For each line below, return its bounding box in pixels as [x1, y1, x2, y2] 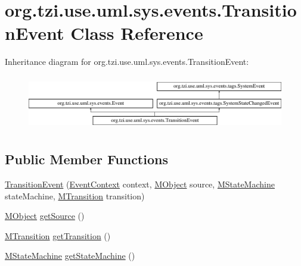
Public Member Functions [5, 150, 168, 168]
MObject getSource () [5, 209, 85, 222]
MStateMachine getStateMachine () [5, 249, 135, 262]
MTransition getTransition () [5, 229, 111, 242]
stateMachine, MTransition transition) [5, 189, 145, 202]
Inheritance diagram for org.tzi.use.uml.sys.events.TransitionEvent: [5, 55, 249, 68]
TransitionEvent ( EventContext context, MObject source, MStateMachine [5, 177, 275, 190]
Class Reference [70, 21, 203, 45]
